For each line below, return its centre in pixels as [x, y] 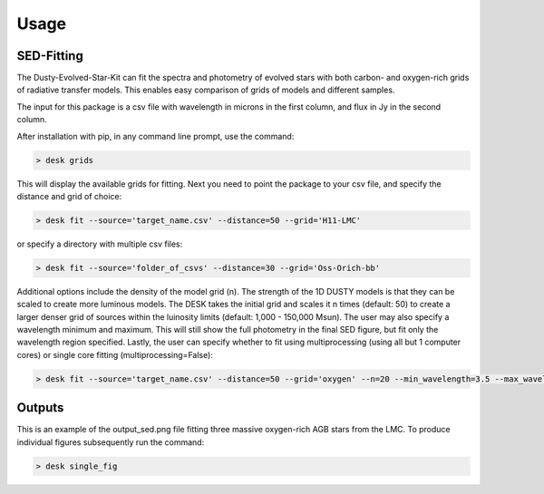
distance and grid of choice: [69, 196]
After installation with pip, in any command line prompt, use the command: [155, 136]
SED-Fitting [50, 56]
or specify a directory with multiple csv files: [100, 244]
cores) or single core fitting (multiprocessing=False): [115, 354]
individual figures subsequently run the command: [111, 442]
